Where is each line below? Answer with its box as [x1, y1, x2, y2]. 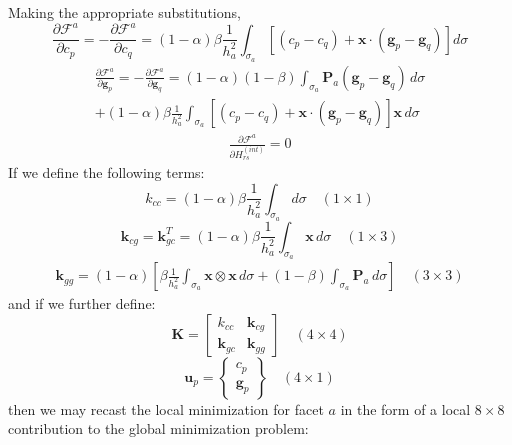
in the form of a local [340, 398, 471, 419]
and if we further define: [8, 293, 156, 314]
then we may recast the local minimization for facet [8, 398, 324, 419]
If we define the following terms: [8, 162, 205, 183]
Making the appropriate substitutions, [8, 2, 241, 22]
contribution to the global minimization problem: [8, 418, 309, 439]
